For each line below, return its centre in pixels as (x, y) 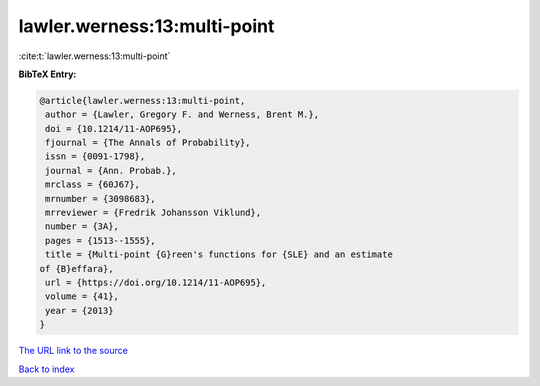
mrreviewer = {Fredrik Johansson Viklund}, (153, 213)
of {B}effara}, (76, 268)
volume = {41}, (82, 296)
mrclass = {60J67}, (92, 184)
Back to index (46, 369)
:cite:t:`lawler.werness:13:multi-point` (94, 56)
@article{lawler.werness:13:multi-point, (142, 100)
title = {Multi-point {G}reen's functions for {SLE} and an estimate (219, 254)
